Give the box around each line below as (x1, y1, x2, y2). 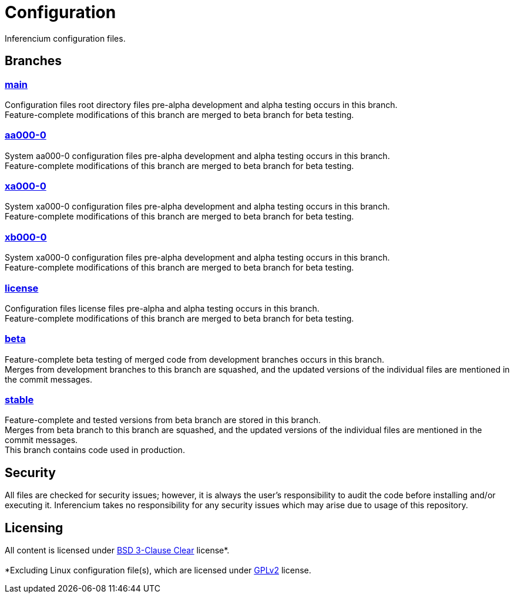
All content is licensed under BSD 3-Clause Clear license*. (5, 545, 230, 556)
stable (5, 394, 34, 406)
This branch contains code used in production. (5, 445, 185, 455)
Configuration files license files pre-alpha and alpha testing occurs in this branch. (5, 303, 320, 313)
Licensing (5, 520, 63, 535)
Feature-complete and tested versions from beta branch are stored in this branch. (5, 415, 321, 425)
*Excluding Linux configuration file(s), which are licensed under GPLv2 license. (5, 565, 311, 576)
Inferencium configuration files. (5, 33, 126, 43)
